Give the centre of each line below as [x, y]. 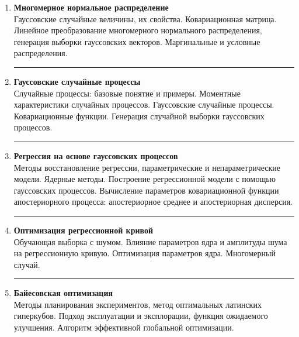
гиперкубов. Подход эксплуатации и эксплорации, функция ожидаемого [141, 316]
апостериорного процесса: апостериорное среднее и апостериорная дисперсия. [153, 202]
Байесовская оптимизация [63, 293]
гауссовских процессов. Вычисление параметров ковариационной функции [146, 190]
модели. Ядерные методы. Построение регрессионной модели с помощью [145, 179]
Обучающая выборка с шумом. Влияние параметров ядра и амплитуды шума [150, 241]
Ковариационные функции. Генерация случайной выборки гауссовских [139, 116]
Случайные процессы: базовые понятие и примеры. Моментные [127, 93]
